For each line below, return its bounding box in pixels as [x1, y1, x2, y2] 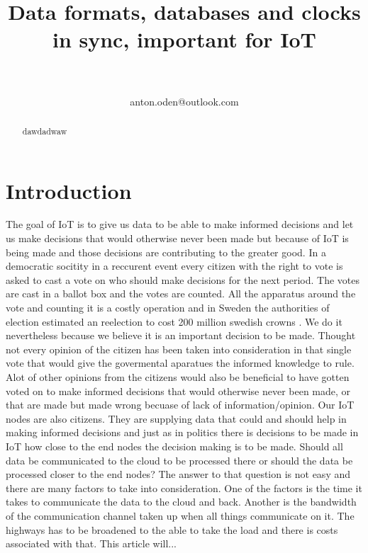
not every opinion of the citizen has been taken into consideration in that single [6, 341, 352, 356]
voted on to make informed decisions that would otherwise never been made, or [6, 383, 351, 398]
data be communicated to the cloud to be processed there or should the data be [6, 452, 353, 467]
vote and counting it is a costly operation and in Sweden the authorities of [6, 300, 330, 315]
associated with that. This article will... [6, 536, 177, 551]
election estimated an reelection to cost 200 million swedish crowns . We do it [6, 314, 342, 329]
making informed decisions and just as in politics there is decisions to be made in [6, 425, 359, 440]
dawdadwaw [22, 125, 67, 137]
